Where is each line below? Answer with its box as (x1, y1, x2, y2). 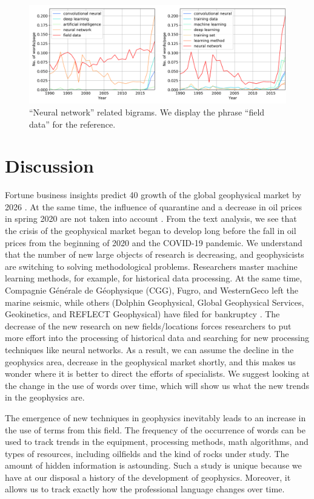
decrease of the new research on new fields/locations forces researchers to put (5, 319, 292, 332)
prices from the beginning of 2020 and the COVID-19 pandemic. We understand (5, 236, 302, 249)
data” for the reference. (29, 117, 116, 130)
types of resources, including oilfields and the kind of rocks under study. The (5, 447, 289, 459)
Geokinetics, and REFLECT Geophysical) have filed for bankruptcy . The (5, 308, 280, 320)
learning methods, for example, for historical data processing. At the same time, (5, 272, 302, 284)
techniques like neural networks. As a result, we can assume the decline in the (5, 343, 294, 356)
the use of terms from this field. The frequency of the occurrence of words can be (5, 423, 306, 436)
